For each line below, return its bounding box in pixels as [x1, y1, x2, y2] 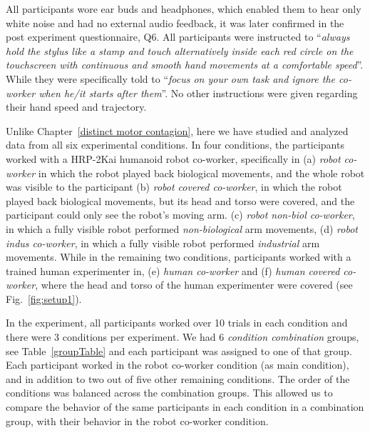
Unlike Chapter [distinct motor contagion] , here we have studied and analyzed [6, 123, 349, 138]
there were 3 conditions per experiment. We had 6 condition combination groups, [6, 329, 359, 344]
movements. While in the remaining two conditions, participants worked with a [6, 249, 351, 264]
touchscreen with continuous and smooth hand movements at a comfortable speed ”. [6, 57, 364, 72]
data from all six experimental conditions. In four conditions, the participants [6, 137, 344, 152]
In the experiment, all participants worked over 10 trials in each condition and [6, 315, 348, 330]
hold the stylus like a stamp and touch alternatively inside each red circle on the [6, 43, 354, 58]
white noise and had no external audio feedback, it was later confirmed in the [6, 15, 344, 30]
